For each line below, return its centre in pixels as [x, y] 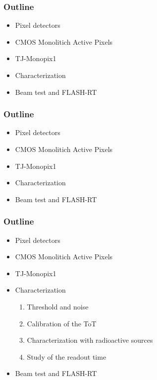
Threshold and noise [58, 306]
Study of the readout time [67, 356]
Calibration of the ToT [62, 323]
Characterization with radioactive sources [90, 340]
